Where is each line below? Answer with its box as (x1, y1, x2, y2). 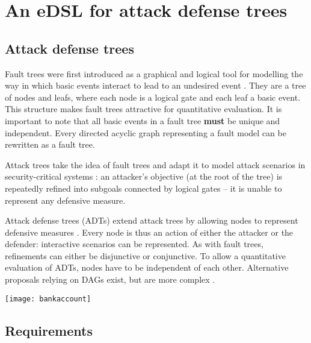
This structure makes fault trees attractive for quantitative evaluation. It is (5, 102, 282, 115)
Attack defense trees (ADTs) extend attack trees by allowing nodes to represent (5, 214, 298, 227)
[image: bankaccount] (5, 294, 91, 303)
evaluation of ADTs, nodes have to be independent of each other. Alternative (5, 261, 289, 274)
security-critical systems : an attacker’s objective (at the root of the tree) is (5, 170, 283, 183)
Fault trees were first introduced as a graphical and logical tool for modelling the (5, 67, 303, 80)
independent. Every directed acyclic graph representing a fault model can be (5, 126, 286, 139)
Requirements (5, 321, 93, 339)
